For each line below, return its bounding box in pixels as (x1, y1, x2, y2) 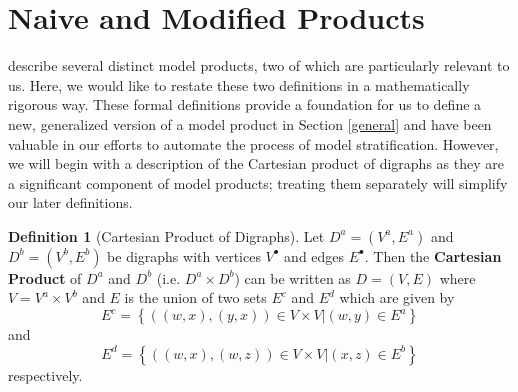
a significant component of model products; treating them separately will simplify (8, 172, 508, 193)
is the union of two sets (124, 287, 267, 308)
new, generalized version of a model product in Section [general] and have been (8, 113, 492, 134)
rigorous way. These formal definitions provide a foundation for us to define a (8, 94, 482, 115)
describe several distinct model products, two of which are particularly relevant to (8, 55, 510, 76)
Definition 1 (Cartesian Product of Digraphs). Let (8, 225, 325, 246)
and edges (284, 245, 345, 266)
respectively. (8, 364, 83, 385)
